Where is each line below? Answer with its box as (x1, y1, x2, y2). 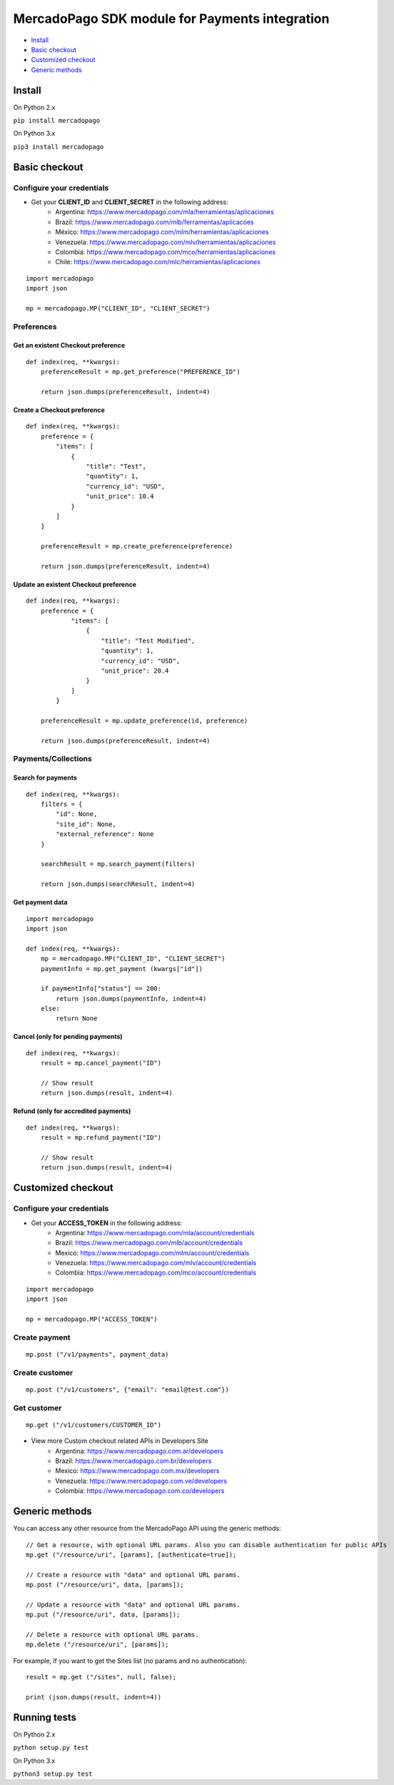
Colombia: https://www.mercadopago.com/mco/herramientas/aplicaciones (55, 247, 276, 256)
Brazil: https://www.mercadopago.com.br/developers (55, 1457, 212, 1465)
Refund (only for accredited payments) (13, 1107, 131, 1115)
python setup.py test (13, 1744, 89, 1752)
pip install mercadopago (13, 116, 100, 125)
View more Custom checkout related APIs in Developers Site (31, 1437, 208, 1445)
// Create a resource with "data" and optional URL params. (26, 1571, 241, 1579)
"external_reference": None (56, 830, 154, 838)
